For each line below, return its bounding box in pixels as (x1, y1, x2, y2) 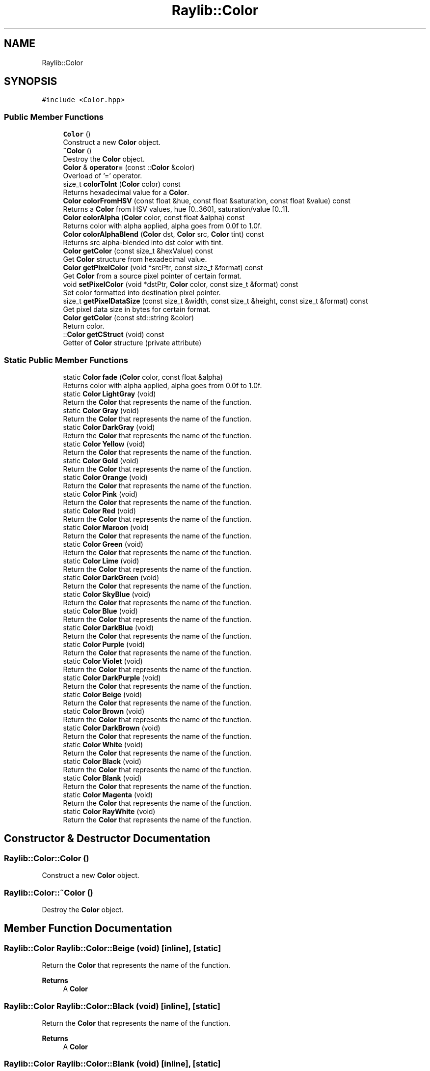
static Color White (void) (63, 740, 143, 749)
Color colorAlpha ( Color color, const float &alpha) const (63, 213, 245, 222)
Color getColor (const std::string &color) (63, 313, 194, 322)
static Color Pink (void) (63, 489, 138, 498)
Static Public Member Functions (4, 355, 129, 365)
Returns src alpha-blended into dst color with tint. (63, 238, 223, 247)
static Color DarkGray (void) (63, 423, 155, 431)
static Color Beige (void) (63, 690, 142, 699)
